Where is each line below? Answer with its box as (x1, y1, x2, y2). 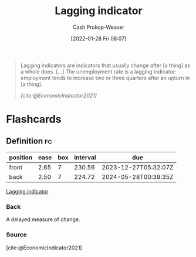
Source (6, 231, 28, 239)
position (9, 153, 33, 161)
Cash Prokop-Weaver (72, 24, 125, 31)
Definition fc (6, 136, 52, 146)
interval (74, 153, 96, 161)
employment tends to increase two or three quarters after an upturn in (20, 74, 190, 81)
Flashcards (6, 113, 62, 126)
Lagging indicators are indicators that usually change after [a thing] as (20, 62, 191, 69)
